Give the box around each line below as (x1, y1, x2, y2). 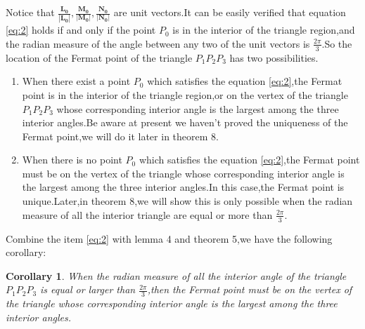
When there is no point (22, 152, 122, 167)
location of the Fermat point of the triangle (6, 50, 193, 65)
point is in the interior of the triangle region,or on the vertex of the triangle (22, 87, 348, 102)
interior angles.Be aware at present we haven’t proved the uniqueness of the (22, 115, 348, 130)
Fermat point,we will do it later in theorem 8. (22, 128, 219, 143)
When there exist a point (22, 74, 131, 88)
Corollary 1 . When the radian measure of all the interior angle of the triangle (6, 268, 347, 283)
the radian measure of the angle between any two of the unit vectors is (6, 36, 310, 51)
